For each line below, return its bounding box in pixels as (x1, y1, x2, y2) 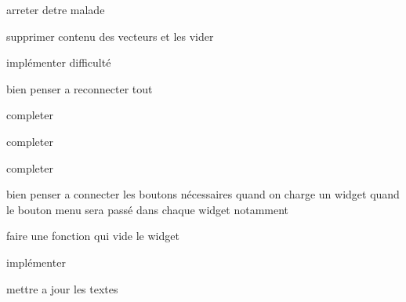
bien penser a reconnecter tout (6, 80, 153, 96)
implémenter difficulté (6, 54, 111, 71)
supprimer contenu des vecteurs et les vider (6, 27, 214, 44)
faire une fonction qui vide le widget (6, 227, 179, 244)
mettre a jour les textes (6, 280, 118, 297)
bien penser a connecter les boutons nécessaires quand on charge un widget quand (6, 186, 400, 202)
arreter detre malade (6, 2, 105, 17)
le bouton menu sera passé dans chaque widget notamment (6, 201, 289, 217)
